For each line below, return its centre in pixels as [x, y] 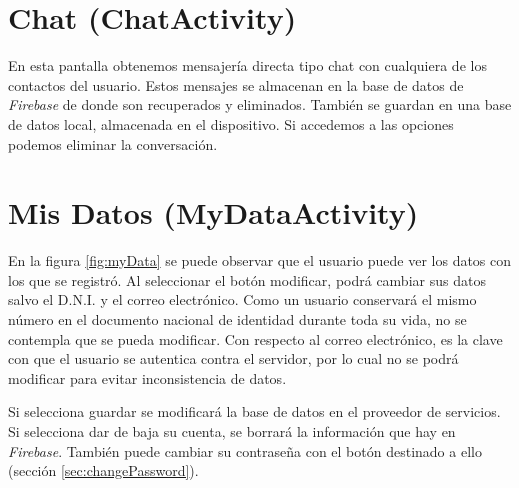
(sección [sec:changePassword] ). [103, 470]
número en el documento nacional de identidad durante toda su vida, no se [237, 319]
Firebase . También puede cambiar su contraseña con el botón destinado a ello [245, 450]
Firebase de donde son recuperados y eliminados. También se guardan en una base [260, 104]
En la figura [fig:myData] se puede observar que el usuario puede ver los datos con [260, 260]
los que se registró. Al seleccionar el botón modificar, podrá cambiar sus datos [247, 279]
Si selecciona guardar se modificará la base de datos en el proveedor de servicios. [254, 411]
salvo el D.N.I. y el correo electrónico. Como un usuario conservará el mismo [242, 299]
